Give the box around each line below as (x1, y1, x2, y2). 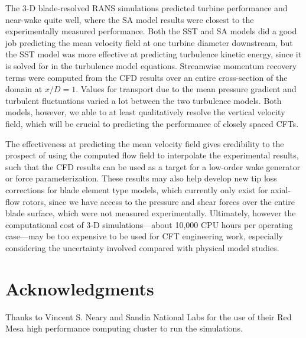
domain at (5, 83, 43, 95)
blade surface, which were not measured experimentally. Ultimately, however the (5, 207, 296, 219)
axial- (271, 183, 291, 196)
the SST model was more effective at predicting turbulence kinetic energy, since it (5, 48, 302, 60)
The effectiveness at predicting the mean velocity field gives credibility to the (5, 137, 284, 149)
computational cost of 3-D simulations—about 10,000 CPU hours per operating (5, 218, 293, 230)
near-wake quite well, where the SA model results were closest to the (5, 13, 254, 25)
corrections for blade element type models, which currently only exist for (5, 183, 268, 196)
